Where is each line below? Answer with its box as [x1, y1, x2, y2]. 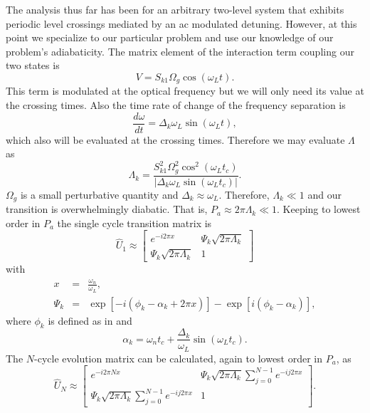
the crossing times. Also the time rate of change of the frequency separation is [6, 98, 346, 113]
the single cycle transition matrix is [57, 215, 212, 230]
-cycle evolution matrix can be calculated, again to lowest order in [34, 350, 323, 365]
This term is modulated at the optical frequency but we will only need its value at [6, 83, 364, 98]
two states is [6, 58, 60, 73]
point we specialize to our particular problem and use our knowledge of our [6, 30, 334, 45]
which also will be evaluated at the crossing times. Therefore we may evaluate [6, 132, 345, 147]
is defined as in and [48, 313, 132, 328]
